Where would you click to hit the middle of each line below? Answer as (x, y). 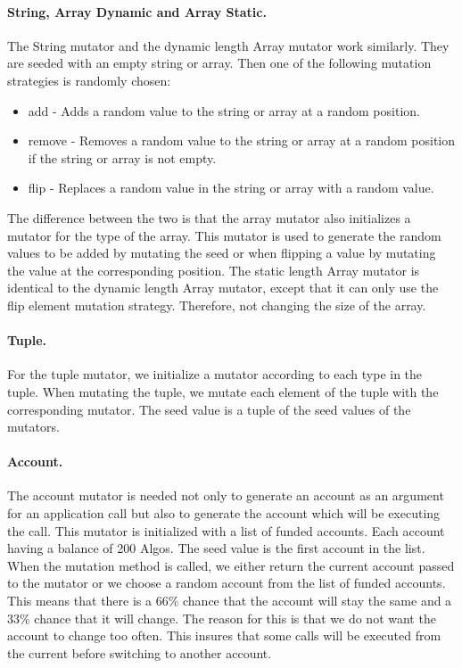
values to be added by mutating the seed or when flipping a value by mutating (222, 253)
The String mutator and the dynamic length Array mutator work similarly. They (228, 45)
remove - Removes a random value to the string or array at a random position (242, 140)
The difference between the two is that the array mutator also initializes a (209, 217)
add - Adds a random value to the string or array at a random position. (224, 110)
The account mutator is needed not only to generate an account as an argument (226, 495)
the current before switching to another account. (140, 652)
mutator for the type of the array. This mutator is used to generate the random (224, 235)
